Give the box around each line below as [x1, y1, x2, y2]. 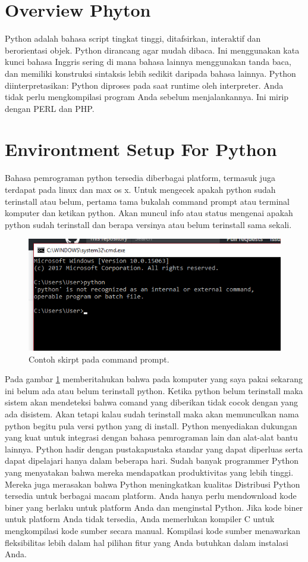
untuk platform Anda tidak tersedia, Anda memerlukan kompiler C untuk [5, 513, 275, 525]
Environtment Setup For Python [5, 137, 277, 161]
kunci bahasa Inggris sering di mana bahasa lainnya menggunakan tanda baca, [5, 55, 291, 68]
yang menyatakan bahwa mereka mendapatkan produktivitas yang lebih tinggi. [5, 466, 294, 478]
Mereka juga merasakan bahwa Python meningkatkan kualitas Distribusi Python [5, 477, 300, 490]
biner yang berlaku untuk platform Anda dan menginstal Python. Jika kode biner [5, 501, 303, 513]
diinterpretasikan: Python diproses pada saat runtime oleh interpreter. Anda [5, 79, 284, 91]
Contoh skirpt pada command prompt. [29, 352, 169, 365]
